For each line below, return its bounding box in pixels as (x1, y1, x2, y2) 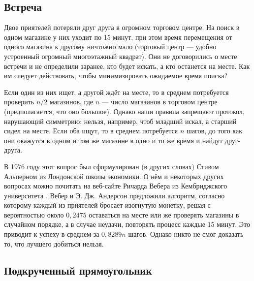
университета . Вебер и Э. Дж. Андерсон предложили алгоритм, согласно (4, 190, 225, 200)
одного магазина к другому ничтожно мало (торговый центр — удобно (4, 41, 217, 52)
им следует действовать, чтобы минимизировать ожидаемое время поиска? (4, 70, 228, 81)
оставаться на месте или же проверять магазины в (89, 209, 239, 219)
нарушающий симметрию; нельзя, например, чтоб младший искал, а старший (4, 116, 237, 126)
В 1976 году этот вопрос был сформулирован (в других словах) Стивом (4, 161, 219, 171)
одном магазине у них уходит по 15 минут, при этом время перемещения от (4, 31, 232, 42)
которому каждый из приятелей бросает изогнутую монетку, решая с (4, 200, 211, 210)
